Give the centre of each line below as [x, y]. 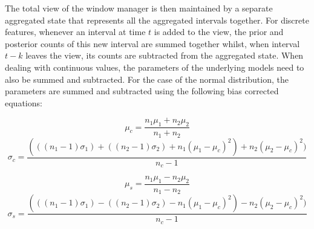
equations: [24, 102]
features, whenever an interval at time [75, 32]
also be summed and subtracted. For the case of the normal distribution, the [147, 79]
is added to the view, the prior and [219, 32]
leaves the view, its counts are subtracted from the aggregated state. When [165, 55]
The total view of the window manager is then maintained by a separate [139, 8]
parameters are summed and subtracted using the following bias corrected [142, 91]
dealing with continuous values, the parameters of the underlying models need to [155, 67]
